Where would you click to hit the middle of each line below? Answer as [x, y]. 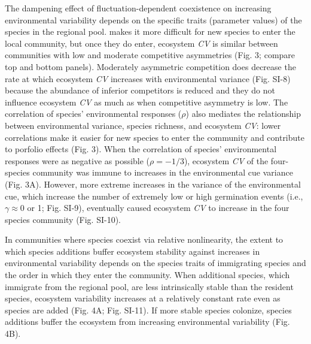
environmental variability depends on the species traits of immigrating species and [155, 263]
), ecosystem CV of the [226, 160]
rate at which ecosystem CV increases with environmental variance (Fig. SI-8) [148, 78]
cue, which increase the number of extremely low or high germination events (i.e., [154, 196]
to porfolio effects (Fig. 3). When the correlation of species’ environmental [141, 149]
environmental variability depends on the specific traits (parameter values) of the [153, 19]
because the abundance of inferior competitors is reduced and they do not [140, 90]
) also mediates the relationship [243, 114]
